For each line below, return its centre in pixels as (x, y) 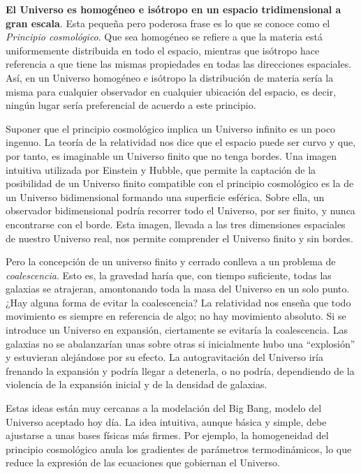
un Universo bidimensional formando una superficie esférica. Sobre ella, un (165, 197)
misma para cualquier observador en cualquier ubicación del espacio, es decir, (171, 91)
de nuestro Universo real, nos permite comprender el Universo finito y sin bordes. (179, 238)
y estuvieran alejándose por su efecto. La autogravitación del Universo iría (164, 357)
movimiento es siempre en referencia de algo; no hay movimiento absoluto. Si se (176, 316)
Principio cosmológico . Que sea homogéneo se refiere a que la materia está (164, 37)
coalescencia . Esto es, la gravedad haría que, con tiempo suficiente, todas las (169, 275)
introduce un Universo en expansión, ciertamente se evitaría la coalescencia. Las (177, 330)
